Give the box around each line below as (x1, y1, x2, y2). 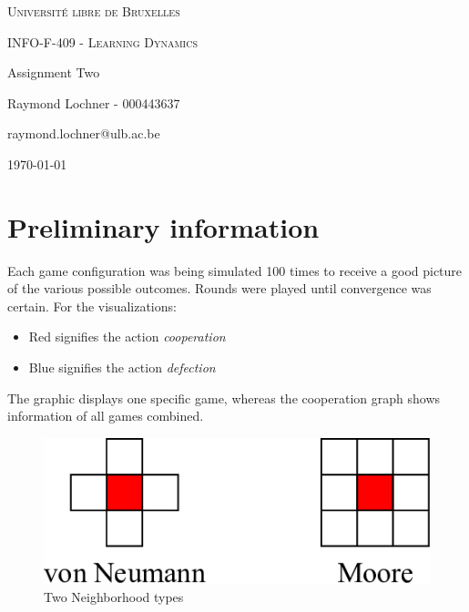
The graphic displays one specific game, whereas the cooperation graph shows (7, 388, 441, 407)
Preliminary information (7, 208, 320, 245)
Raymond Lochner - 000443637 (7, 93, 180, 112)
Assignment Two (7, 63, 100, 82)
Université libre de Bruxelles (7, 2, 180, 20)
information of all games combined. (7, 406, 204, 425)
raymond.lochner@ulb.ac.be (7, 124, 160, 143)
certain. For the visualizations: (7, 296, 177, 315)
